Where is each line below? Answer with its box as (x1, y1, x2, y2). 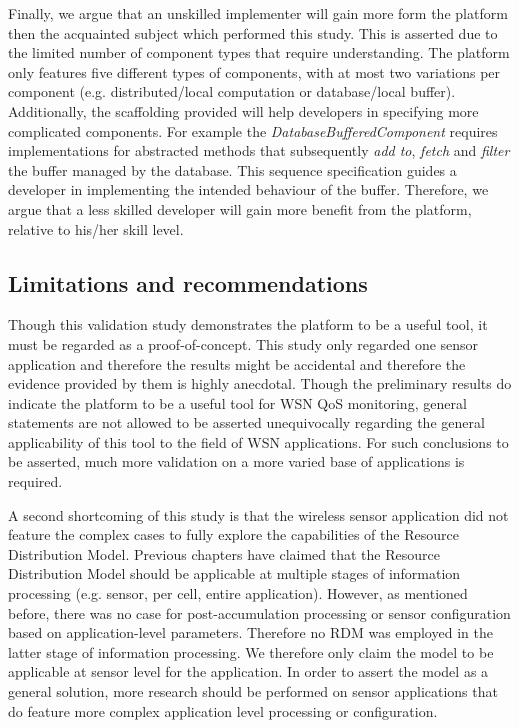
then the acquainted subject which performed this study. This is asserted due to (8, 22, 498, 43)
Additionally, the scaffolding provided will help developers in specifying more (8, 100, 479, 121)
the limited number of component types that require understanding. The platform (8, 42, 510, 63)
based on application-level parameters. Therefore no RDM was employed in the (8, 622, 493, 643)
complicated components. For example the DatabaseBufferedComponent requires (8, 120, 498, 141)
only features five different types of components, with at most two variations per (8, 61, 501, 82)
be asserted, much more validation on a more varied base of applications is (8, 451, 465, 472)
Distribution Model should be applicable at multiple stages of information (8, 563, 461, 584)
